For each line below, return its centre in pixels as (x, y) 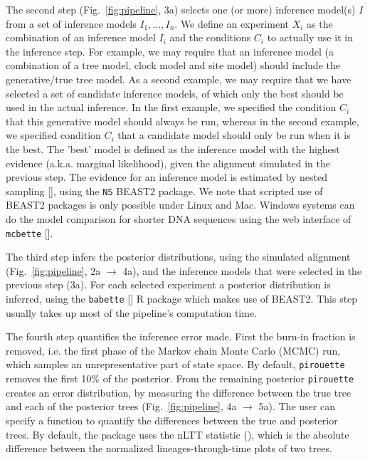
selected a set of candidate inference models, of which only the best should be (175, 93)
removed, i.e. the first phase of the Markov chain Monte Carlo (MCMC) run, (173, 350)
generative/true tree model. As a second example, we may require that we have (179, 79)
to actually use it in (310, 37)
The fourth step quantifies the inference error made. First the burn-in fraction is (181, 336)
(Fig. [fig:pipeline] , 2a (53, 270)
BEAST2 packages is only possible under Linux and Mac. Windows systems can (180, 205)
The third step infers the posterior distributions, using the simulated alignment (178, 257)
